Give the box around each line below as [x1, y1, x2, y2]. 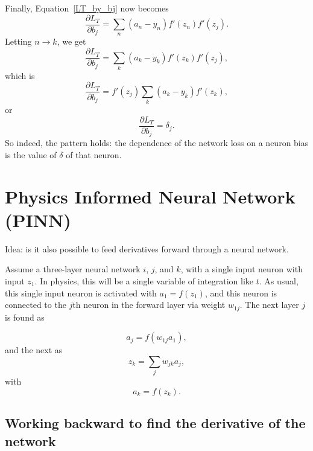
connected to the [5, 298, 66, 311]
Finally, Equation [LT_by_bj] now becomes [5, 2, 169, 14]
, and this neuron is [204, 286, 277, 299]
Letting [5, 35, 32, 48]
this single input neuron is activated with [5, 286, 157, 299]
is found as [5, 310, 45, 323]
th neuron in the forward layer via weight [72, 298, 226, 311]
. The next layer [239, 298, 299, 311]
